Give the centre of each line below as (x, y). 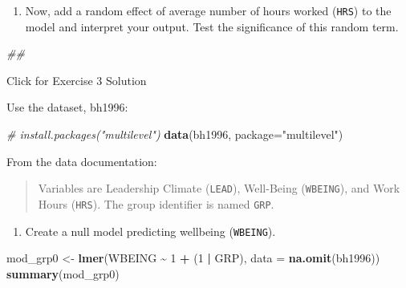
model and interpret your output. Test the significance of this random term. (212, 26)
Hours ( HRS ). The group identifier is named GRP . (156, 203)
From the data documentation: (82, 161)
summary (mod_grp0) (63, 273)
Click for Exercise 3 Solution (77, 80)
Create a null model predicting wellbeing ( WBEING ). (150, 231)
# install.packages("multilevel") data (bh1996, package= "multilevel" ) (175, 134)
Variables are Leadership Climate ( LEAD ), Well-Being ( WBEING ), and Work (219, 188)
